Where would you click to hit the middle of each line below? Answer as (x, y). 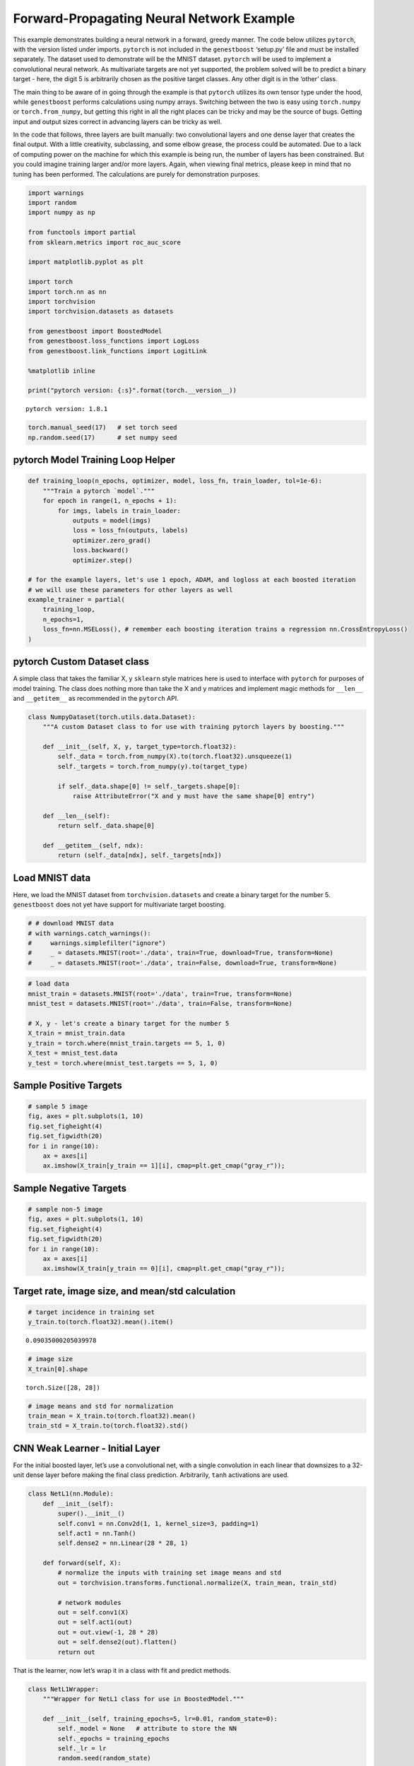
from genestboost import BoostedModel (95, 331)
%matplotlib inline (61, 371)
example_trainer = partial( (76, 600)
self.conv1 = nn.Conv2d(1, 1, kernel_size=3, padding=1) (158, 1523)
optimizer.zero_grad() (112, 540)
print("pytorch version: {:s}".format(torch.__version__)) (132, 391)
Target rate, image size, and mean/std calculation (124, 1291)
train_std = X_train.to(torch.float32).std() (108, 1426)
